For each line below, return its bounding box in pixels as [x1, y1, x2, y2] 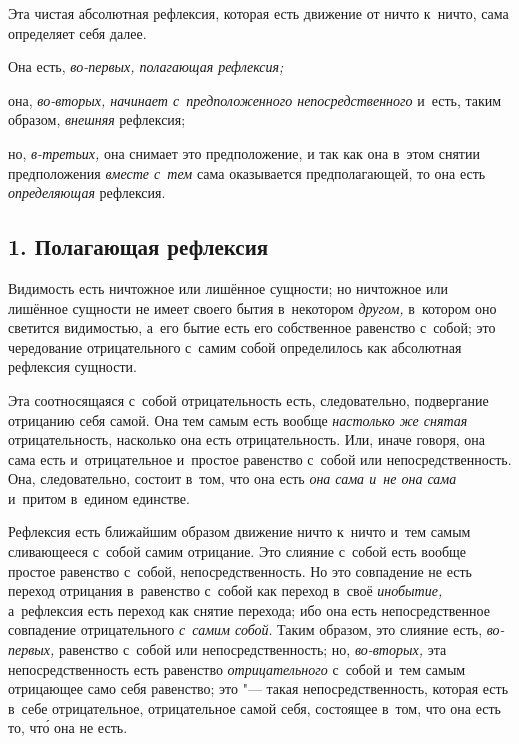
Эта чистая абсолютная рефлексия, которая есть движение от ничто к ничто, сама [8, 3, 509, 23]
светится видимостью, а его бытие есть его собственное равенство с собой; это [8, 317, 496, 338]
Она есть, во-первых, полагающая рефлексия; [8, 56, 284, 77]
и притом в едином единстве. [8, 487, 190, 508]
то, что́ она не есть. [8, 717, 128, 738]
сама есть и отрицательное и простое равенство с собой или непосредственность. [8, 448, 512, 469]
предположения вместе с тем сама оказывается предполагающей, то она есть [8, 162, 486, 183]
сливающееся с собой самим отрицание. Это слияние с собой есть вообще [8, 541, 467, 562]
